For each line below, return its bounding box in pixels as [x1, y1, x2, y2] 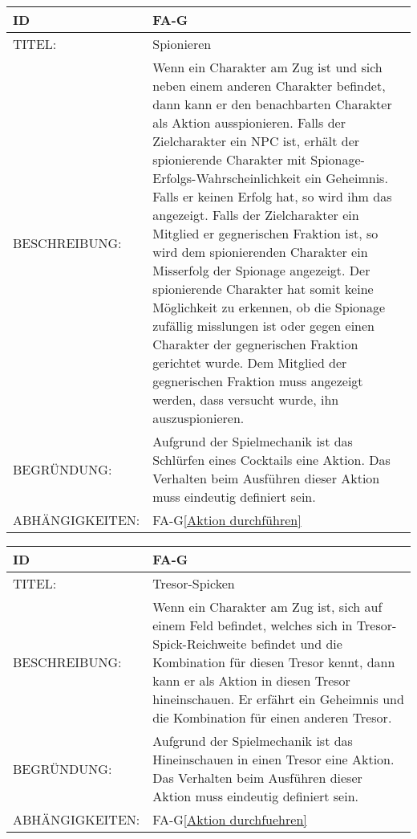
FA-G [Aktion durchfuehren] [152, 810, 307, 829]
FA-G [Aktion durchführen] [152, 511, 302, 529]
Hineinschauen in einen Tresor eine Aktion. [152, 750, 395, 768]
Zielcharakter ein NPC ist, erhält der [152, 132, 360, 150]
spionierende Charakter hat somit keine [152, 279, 374, 298]
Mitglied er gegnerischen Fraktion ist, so [152, 224, 379, 242]
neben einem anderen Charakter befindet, [152, 76, 386, 95]
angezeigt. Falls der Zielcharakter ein [152, 206, 359, 224]
